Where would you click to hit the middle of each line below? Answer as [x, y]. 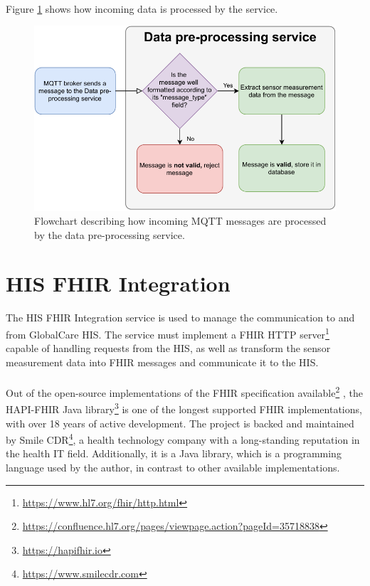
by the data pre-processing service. [110, 234]
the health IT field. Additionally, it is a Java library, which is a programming [174, 453]
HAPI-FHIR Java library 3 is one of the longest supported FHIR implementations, [184, 408]
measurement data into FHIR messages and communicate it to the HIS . [162, 362]
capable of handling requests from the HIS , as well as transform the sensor [168, 348]
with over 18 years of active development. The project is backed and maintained [180, 423]
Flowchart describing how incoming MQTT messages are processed [180, 221]
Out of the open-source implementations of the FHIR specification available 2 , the [184, 391]
